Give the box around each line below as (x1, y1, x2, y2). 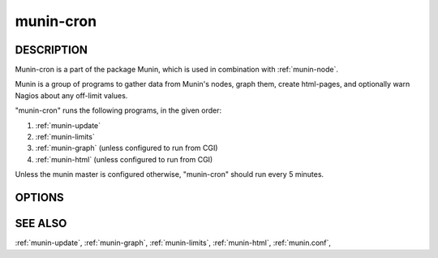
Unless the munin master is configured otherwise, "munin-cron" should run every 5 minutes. (15, 170, 324, 179)
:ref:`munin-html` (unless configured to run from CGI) (35, 154, 213, 164)
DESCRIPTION (15, 43, 88, 57)
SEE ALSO (15, 217, 67, 230)
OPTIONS (15, 191, 64, 204)
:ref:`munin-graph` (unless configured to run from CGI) (35, 143, 218, 153)
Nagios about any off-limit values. (15, 90, 128, 101)
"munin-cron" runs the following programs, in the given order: (15, 105, 222, 115)
